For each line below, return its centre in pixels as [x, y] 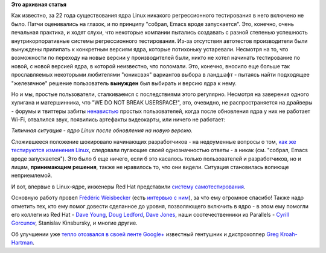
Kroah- [289, 234]
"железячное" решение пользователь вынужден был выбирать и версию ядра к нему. [124, 83]
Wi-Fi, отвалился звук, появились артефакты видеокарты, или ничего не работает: [118, 120]
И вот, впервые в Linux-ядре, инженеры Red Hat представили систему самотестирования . [128, 187]
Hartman [22, 243]
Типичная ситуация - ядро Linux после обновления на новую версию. [102, 130]
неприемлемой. [32, 176]
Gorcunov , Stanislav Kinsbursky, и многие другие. [75, 223]
